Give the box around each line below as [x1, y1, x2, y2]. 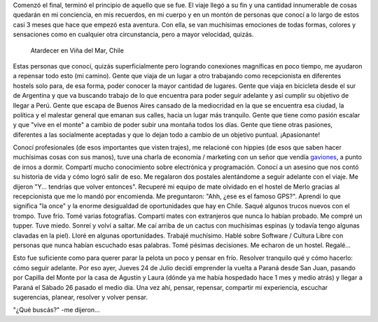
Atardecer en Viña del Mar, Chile [30, 46, 124, 54]
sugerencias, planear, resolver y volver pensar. [13, 293, 148, 301]
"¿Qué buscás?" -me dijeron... [13, 306, 101, 314]
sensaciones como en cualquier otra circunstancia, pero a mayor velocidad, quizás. [13, 30, 254, 38]
